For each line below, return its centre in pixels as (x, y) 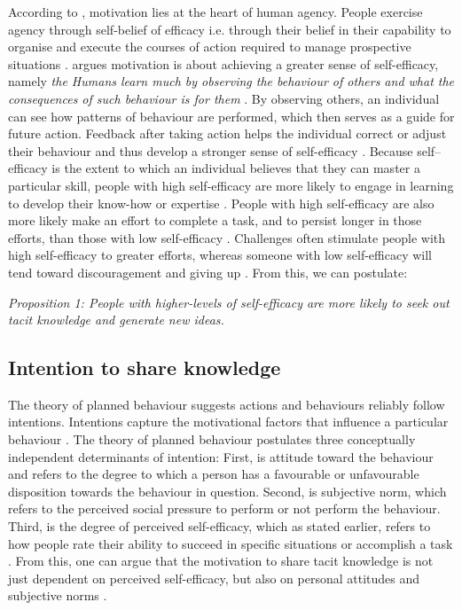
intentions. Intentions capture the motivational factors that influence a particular (228, 422)
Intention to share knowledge (145, 368)
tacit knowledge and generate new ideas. (116, 320)
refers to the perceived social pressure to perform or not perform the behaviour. (224, 508)
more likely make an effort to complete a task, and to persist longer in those (215, 220)
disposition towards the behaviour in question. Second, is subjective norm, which (227, 491)
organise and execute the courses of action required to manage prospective (210, 47)
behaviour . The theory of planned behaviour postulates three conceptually (212, 439)
